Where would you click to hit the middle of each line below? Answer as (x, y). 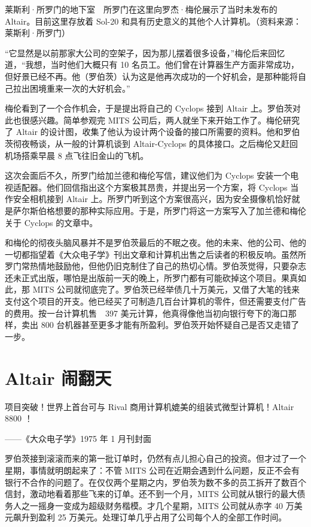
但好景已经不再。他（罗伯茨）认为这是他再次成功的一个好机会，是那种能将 (151, 76)
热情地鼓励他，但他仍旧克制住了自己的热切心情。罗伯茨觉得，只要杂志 (168, 266)
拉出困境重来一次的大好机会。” (71, 88)
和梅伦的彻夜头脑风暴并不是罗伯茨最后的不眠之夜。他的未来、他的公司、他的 (155, 243)
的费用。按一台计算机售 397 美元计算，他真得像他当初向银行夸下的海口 (147, 313)
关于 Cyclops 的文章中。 (51, 222)
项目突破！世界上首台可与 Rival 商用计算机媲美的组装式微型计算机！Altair (150, 406)
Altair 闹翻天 (58, 377)
